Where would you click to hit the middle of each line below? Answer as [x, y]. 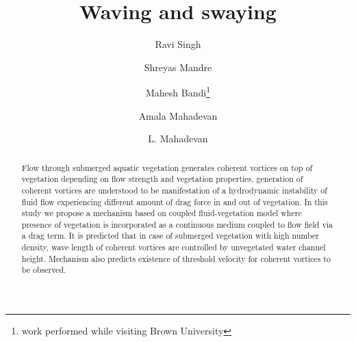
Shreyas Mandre [178, 67]
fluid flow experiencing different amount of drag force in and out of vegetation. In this [175, 201]
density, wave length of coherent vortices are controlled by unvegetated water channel [174, 247]
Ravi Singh [178, 44]
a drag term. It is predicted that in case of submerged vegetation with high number [170, 236]
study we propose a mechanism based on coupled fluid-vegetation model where [162, 213]
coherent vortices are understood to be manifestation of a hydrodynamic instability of [174, 190]
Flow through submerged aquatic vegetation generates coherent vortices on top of [167, 167]
